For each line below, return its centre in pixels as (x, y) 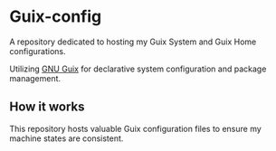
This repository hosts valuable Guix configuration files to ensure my (136, 128)
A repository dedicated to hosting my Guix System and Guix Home (133, 42)
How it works (47, 107)
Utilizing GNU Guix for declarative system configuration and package (138, 69)
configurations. (38, 51)
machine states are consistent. (67, 138)
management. (35, 78)
